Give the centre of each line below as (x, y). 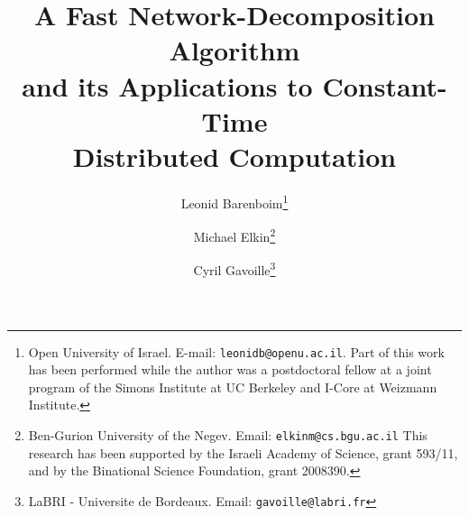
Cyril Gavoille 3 (234, 269)
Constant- (385, 85)
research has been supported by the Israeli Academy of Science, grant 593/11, (243, 452)
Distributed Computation (234, 156)
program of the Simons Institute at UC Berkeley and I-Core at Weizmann (233, 387)
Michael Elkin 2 (234, 235)
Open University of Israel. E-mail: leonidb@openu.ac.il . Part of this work (236, 351)
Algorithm (234, 50)
